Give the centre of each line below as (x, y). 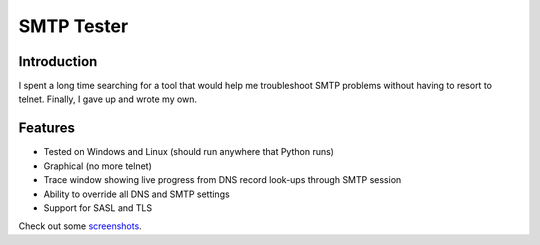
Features (46, 128)
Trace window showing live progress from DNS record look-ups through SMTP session (222, 180)
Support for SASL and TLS (98, 207)
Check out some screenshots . (80, 226)
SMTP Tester (73, 26)
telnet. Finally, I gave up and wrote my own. (108, 99)
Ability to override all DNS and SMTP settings (136, 194)
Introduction (58, 61)
